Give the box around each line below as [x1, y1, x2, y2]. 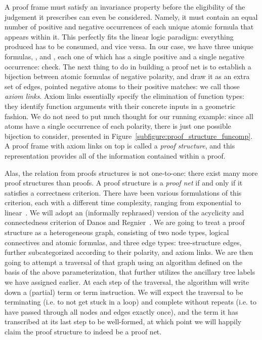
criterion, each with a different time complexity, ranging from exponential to [5, 197, 241, 208]
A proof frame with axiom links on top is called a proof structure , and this [5, 140, 235, 151]
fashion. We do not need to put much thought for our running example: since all [5, 110, 253, 121]
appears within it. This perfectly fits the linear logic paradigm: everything [5, 31, 234, 42]
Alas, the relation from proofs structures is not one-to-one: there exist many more [5, 167, 258, 178]
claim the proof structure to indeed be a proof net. [5, 326, 162, 336]
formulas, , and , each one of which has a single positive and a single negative [5, 51, 245, 61]
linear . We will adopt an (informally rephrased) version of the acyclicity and [5, 207, 244, 217]
